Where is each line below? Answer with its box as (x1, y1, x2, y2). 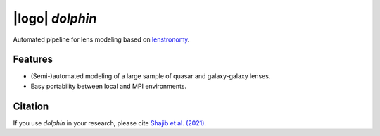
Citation (13, 100, 49, 112)
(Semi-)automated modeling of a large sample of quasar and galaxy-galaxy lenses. (30, 72, 271, 80)
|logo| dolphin (13, 11, 97, 26)
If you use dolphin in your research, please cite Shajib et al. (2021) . (13, 118, 207, 127)
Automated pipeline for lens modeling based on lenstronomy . (13, 35, 190, 44)
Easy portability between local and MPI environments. (30, 82, 186, 90)
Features (13, 54, 53, 66)
